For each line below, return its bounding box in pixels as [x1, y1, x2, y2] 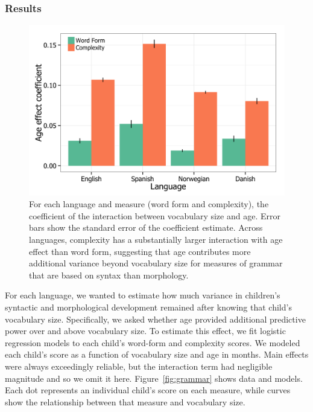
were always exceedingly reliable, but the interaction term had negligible [5, 359, 273, 372]
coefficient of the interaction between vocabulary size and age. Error [29, 209, 280, 222]
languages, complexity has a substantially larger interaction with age [29, 233, 283, 245]
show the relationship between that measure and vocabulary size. [5, 395, 245, 408]
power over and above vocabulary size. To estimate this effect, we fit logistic [5, 324, 286, 337]
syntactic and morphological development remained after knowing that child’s [5, 300, 292, 313]
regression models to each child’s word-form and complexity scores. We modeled [5, 336, 300, 349]
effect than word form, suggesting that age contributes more [29, 245, 251, 257]
